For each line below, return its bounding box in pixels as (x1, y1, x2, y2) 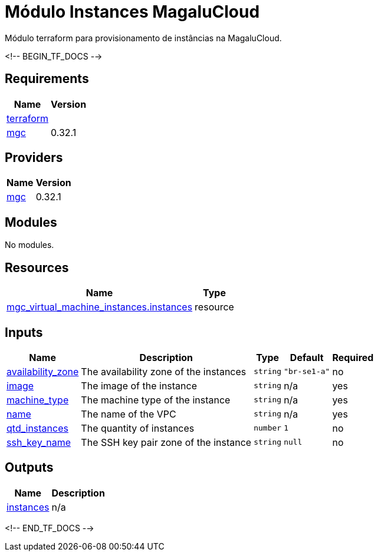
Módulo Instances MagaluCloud (5, 2, 260, 22)
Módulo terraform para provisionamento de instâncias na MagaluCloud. (5, 32, 282, 43)
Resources (5, 260, 69, 275)
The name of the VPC (81, 408, 176, 420)
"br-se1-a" (284, 367, 330, 376)
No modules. (5, 240, 54, 250)
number (254, 423, 282, 433)
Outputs (5, 460, 54, 475)
